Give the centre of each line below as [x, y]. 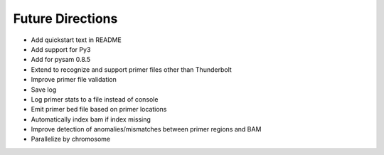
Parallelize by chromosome [70, 139]
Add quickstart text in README [76, 40]
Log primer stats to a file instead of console [95, 99]
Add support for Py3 [61, 49]
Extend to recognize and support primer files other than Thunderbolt [132, 69]
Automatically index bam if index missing [91, 119]
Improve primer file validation [74, 80]
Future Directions [65, 18]
